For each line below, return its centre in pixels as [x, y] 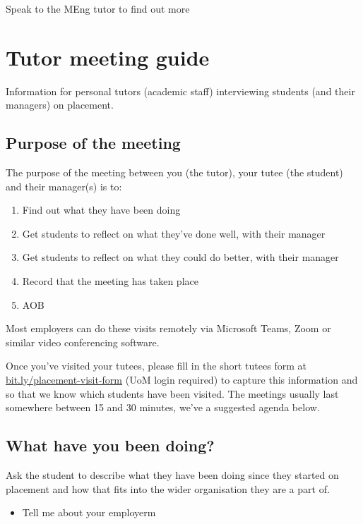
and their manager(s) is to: [64, 186]
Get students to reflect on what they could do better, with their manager [180, 257]
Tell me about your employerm [89, 512]
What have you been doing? [110, 445]
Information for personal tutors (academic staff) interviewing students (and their [180, 91]
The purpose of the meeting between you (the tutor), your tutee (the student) [174, 172]
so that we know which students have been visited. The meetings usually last [172, 393]
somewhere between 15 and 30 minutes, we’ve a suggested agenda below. [163, 407]
